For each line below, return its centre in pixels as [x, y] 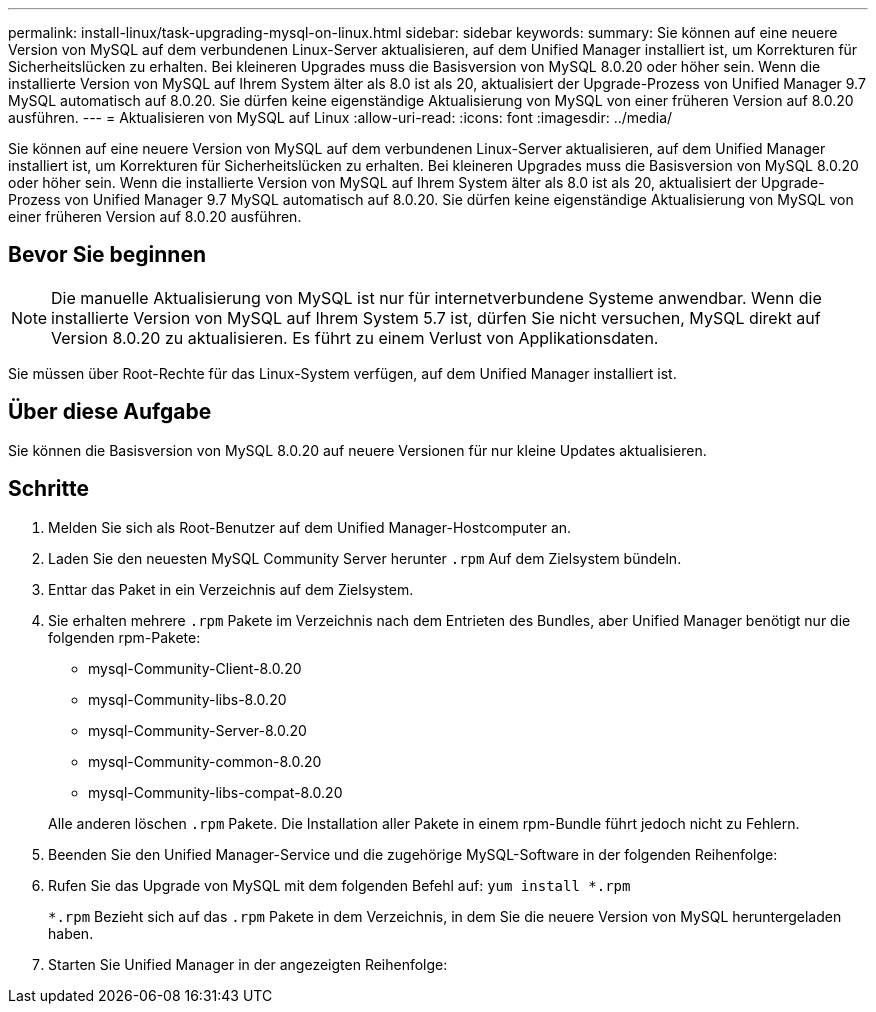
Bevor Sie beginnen [107, 255]
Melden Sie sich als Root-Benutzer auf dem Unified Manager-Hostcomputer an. [310, 527]
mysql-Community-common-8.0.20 [205, 761]
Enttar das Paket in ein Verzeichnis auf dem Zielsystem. [231, 589]
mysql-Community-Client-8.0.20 [195, 668]
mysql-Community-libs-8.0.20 [187, 699]
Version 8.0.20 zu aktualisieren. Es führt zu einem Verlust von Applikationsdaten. [355, 337]
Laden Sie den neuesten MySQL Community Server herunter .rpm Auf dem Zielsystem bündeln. [365, 558]
